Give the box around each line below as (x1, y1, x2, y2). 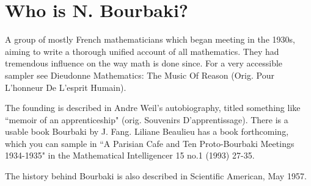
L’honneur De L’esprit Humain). (5, 80, 126, 93)
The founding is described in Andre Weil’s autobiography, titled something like (5, 101, 301, 114)
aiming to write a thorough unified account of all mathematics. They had (5, 45, 279, 57)
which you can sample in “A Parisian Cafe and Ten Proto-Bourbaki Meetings (5, 137, 295, 149)
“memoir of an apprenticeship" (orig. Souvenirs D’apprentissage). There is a (5, 113, 288, 126)
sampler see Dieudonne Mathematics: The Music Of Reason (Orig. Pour (5, 68, 274, 81)
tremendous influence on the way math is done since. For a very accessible (5, 57, 283, 70)
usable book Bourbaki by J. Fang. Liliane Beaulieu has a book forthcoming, (5, 125, 289, 138)
